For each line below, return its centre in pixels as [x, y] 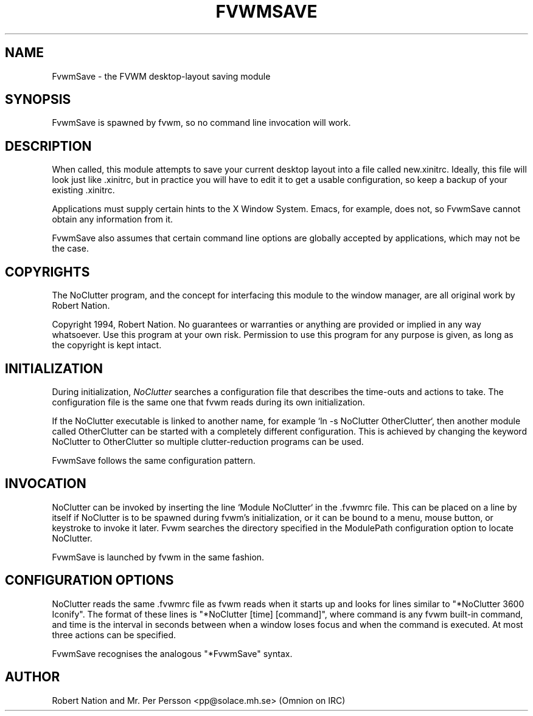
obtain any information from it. [113, 219]
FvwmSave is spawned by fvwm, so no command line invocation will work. [201, 123]
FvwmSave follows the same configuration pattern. [154, 460]
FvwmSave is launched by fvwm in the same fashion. [158, 557]
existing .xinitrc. [83, 190]
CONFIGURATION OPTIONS [89, 580]
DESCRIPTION [48, 146]
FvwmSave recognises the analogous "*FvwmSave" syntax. [172, 653]
